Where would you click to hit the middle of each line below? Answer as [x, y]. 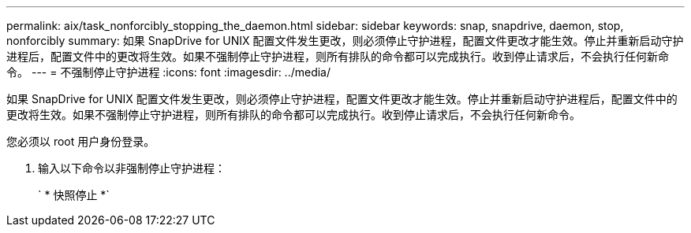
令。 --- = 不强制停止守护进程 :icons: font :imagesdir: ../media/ [169, 72]
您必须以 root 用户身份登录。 [81, 141]
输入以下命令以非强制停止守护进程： [132, 168]
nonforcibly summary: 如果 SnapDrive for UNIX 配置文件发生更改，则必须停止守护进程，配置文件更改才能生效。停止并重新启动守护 [345, 41]
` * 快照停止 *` [74, 195]
